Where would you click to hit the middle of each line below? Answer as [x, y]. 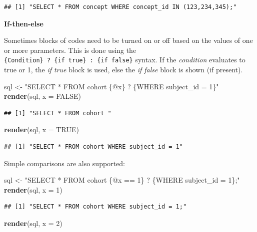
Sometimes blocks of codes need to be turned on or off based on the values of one [128, 40]
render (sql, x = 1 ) [33, 189]
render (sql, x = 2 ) [33, 223]
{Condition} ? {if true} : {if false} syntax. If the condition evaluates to [125, 60]
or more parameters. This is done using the [70, 50]
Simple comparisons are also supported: [64, 163]
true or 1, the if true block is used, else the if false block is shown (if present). [123, 70]
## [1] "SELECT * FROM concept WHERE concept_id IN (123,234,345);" [120, 7]
